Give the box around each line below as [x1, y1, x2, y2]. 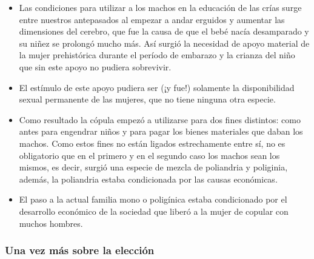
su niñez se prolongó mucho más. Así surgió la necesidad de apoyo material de [19, 36, 310, 49]
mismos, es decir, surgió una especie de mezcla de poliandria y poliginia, [19, 161, 288, 173]
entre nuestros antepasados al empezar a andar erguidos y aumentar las [19, 13, 285, 25]
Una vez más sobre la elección [5, 243, 155, 258]
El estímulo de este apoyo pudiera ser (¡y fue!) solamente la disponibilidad [19, 81, 295, 93]
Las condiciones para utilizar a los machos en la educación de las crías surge [19, 1, 302, 13]
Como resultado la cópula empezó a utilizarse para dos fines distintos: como [19, 113, 301, 126]
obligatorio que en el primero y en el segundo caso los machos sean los [19, 149, 280, 161]
